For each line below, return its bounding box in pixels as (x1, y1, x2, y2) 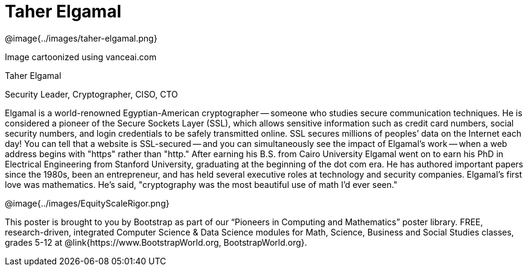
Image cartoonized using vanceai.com (5, 51, 157, 62)
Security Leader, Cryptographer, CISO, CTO (5, 89, 178, 99)
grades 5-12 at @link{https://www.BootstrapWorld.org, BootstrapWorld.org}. (5, 237, 307, 248)
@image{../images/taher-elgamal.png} (5, 33, 157, 43)
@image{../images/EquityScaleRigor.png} (5, 198, 170, 208)
